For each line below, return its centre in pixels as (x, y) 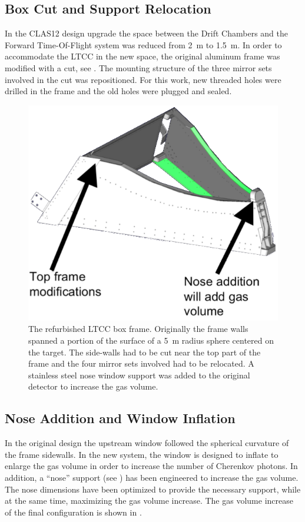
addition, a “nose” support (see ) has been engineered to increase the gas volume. (152, 477)
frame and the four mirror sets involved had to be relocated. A (141, 363)
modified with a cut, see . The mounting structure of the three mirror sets (138, 67)
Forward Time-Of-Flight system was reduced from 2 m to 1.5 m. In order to (143, 44)
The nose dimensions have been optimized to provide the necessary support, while (153, 489)
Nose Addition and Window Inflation (120, 418)
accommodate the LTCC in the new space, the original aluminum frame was (142, 56)
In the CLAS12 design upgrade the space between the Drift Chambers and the (146, 33)
